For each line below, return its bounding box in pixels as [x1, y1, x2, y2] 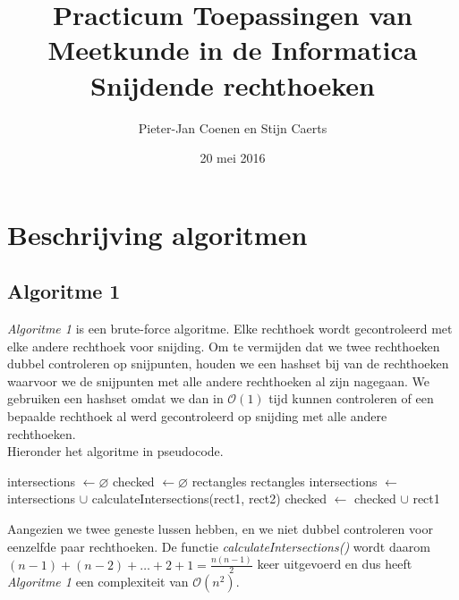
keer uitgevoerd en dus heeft [257, 554, 412, 573]
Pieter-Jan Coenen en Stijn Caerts [138, 118, 327, 137]
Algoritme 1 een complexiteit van [7, 572, 189, 591]
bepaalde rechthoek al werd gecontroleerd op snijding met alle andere [7, 407, 387, 426]
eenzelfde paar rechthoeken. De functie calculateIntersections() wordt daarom [7, 537, 430, 555]
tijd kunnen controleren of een [268, 389, 434, 408]
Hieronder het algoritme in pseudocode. [7, 442, 224, 461]
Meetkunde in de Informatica [47, 31, 418, 68]
